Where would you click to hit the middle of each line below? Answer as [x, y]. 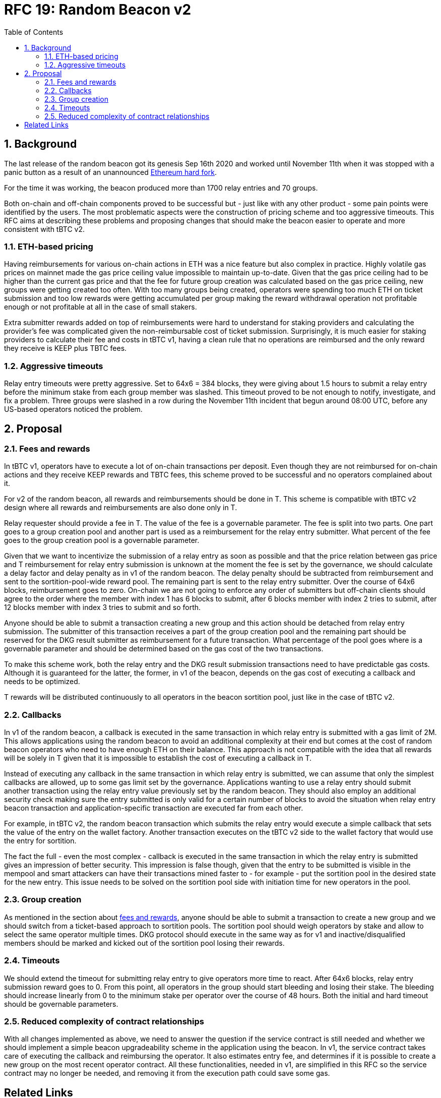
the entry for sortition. [40, 841]
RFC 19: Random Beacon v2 [98, 10]
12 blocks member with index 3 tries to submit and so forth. [103, 607]
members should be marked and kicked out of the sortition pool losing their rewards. [144, 943]
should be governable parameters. [61, 1004]
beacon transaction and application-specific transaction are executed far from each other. [154, 808]
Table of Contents [34, 32]
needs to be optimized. [42, 682]
